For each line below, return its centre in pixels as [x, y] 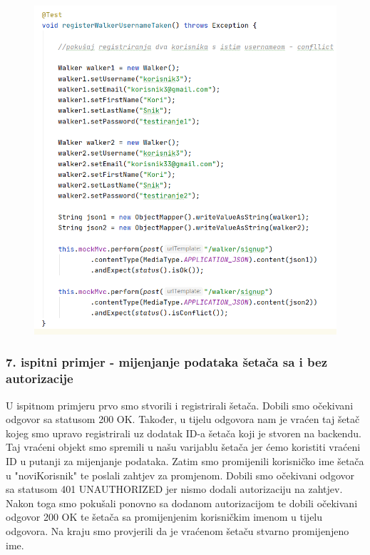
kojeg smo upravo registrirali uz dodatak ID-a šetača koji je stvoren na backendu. [184, 433]
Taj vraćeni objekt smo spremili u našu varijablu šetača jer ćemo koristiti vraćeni [183, 447]
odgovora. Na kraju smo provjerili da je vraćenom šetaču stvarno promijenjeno [178, 531]
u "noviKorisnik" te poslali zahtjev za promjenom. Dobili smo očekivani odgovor [180, 475]
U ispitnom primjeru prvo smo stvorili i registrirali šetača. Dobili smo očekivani [180, 405]
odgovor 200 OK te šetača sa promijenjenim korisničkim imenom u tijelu [164, 517]
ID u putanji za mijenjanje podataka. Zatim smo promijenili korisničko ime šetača [185, 461]
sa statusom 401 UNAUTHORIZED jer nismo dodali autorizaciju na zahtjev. [174, 489]
